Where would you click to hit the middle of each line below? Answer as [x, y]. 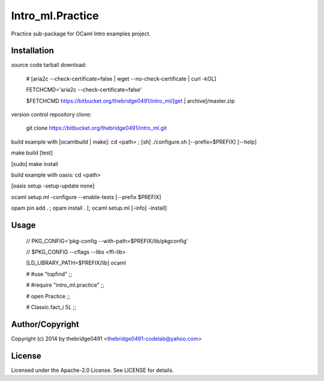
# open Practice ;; [48, 296]
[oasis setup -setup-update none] [53, 186]
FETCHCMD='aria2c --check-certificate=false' [84, 90]
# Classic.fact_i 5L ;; [51, 307]
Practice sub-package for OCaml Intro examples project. [81, 34]
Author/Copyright [45, 324]
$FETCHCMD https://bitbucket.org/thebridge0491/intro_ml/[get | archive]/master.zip [130, 101]
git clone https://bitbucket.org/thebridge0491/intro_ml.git [97, 128]
